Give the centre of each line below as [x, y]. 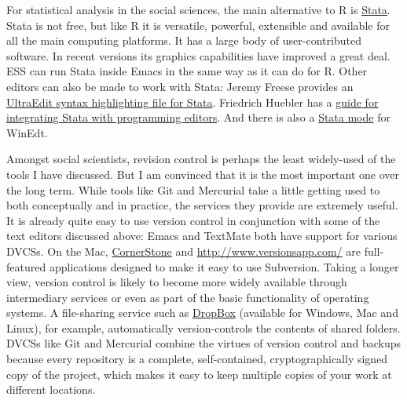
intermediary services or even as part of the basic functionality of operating [188, 297]
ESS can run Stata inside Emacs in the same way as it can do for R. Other [187, 71]
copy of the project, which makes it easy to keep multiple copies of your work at [199, 374]
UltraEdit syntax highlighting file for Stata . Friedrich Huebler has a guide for [192, 102]
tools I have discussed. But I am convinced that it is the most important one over [203, 174]
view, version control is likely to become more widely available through [177, 282]
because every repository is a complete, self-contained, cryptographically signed [197, 359]
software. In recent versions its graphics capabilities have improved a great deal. [198, 55]
